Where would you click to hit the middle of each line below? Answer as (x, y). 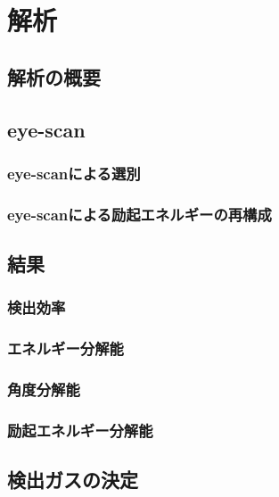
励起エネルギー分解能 (80, 430)
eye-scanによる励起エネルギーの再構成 (139, 214)
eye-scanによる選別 (74, 173)
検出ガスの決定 (73, 480)
